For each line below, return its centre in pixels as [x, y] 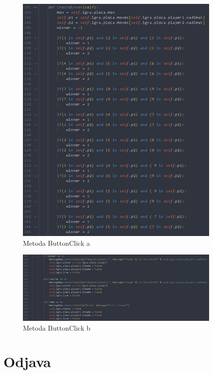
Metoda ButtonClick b [57, 328]
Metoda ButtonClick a [57, 243]
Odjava [27, 361]
